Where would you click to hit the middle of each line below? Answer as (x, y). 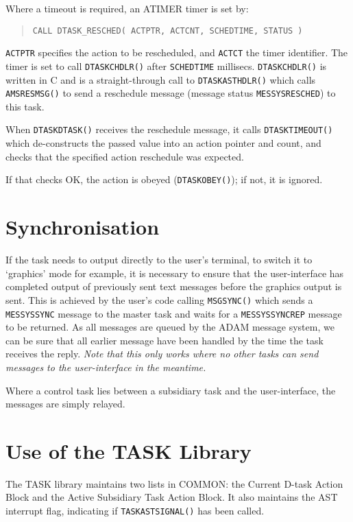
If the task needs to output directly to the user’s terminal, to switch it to (159, 260)
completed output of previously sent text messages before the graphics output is (174, 286)
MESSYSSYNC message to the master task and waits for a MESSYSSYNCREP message (174, 313)
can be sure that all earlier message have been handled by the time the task (165, 340)
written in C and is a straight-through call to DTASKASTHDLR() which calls (161, 79)
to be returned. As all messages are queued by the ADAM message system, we (170, 327)
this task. (25, 106)
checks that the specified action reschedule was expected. (125, 156)
